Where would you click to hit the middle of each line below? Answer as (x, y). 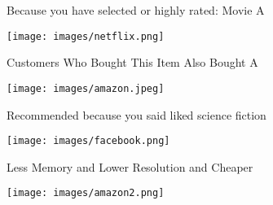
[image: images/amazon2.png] (86, 193)
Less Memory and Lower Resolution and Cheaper (130, 166)
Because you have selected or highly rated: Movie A (136, 10)
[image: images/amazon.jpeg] (86, 88)
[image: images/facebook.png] (88, 141)
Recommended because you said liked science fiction (136, 114)
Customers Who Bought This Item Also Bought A (132, 62)
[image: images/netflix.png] (86, 36)
